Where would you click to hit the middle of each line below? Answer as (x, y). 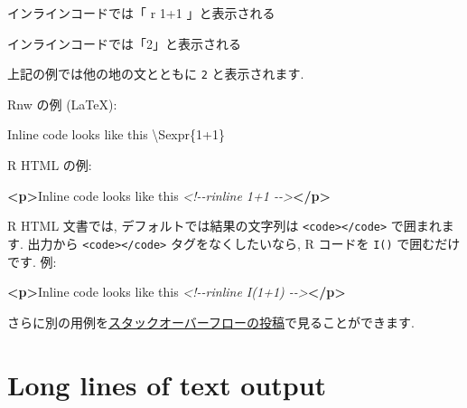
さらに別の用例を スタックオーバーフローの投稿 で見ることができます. (211, 322)
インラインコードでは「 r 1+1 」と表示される (141, 13)
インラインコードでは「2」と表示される (124, 43)
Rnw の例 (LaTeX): (62, 104)
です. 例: (32, 261)
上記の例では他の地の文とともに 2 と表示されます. (156, 74)
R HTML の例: (50, 165)
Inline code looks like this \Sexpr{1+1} (116, 134)
